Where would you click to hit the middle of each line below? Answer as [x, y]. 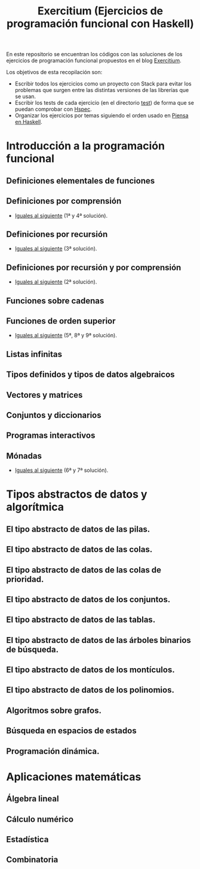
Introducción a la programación [86, 146]
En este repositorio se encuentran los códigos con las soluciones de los [94, 54]
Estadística [27, 839]
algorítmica [35, 507]
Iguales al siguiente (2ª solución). [56, 282]
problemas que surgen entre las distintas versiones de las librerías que [102, 90]
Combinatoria [32, 860]
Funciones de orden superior [61, 321]
